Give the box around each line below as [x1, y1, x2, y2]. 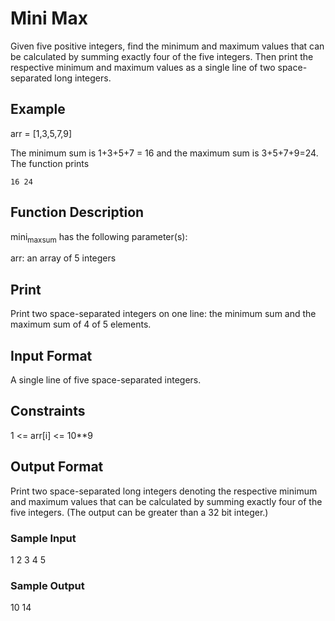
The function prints [10, 157, 90, 169]
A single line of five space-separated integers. [10, 373, 202, 386]
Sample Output [10, 578, 85, 592]
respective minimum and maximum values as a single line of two [10, 61, 276, 73]
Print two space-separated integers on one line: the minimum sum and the [10, 308, 317, 320]
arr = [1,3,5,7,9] [10, 127, 73, 139]
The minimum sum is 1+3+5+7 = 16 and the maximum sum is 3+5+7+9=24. [10, 147, 319, 159]
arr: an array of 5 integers [10, 252, 117, 264]
